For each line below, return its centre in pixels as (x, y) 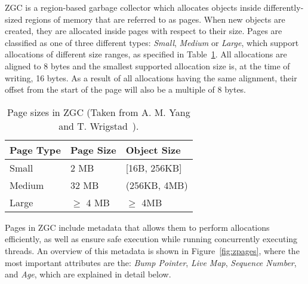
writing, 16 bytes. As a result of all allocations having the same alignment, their (151, 77)
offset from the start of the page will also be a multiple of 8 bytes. (126, 89)
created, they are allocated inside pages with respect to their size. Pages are (144, 31)
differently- (284, 7)
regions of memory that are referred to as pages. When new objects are (155, 19)
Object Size (153, 149)
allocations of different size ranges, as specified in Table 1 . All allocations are (146, 54)
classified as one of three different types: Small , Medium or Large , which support (152, 42)
